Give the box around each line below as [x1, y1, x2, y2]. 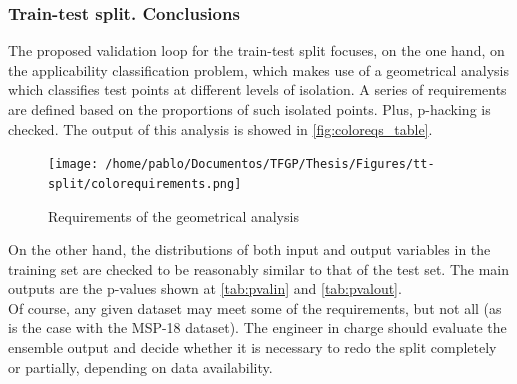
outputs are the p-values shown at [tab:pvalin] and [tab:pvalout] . [8, 278, 402, 299]
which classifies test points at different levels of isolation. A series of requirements [8, 79, 507, 100]
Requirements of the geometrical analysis [48, 205, 299, 226]
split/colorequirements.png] [48, 176, 242, 191]
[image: [48, 157, 99, 172]
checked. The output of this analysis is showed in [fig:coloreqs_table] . [8, 118, 433, 139]
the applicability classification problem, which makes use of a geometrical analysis [8, 59, 510, 80]
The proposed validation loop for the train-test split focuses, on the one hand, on [8, 40, 505, 61]
